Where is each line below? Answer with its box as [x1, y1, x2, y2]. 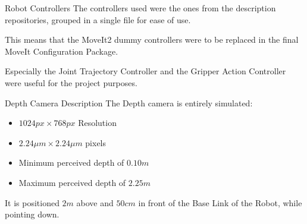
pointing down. [5, 208, 59, 220]
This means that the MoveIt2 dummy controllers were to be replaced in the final [5, 33, 299, 46]
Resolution [78, 116, 117, 129]
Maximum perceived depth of [18, 176, 126, 188]
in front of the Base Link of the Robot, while [138, 196, 302, 209]
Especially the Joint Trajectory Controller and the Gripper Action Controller [5, 65, 286, 77]
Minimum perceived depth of [18, 156, 124, 169]
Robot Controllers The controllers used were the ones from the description [5, 2, 276, 14]
